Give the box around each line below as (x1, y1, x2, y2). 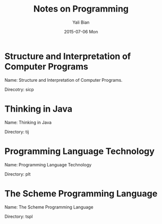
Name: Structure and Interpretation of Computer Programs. (4, 77, 123, 83)
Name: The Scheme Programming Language (4, 204, 94, 210)
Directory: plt (4, 171, 31, 177)
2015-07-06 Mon (64, 29, 98, 34)
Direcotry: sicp (4, 86, 34, 92)
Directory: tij (4, 129, 30, 134)
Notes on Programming (33, 3, 129, 15)
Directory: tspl (4, 213, 33, 219)
